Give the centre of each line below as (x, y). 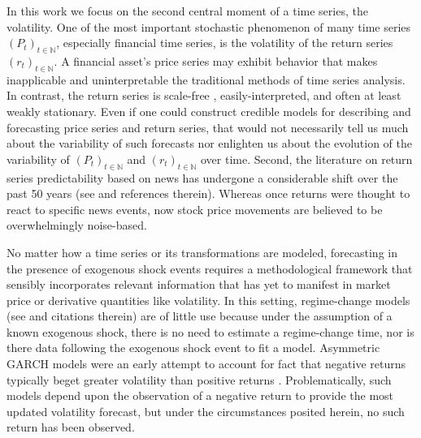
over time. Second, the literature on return (306, 159)
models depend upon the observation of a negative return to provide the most (200, 395)
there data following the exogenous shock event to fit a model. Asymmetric (193, 348)
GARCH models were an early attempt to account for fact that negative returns (206, 364)
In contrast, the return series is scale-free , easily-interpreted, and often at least (204, 95)
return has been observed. (71, 427)
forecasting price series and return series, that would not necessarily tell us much (208, 127)
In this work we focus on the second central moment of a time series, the (187, 11)
